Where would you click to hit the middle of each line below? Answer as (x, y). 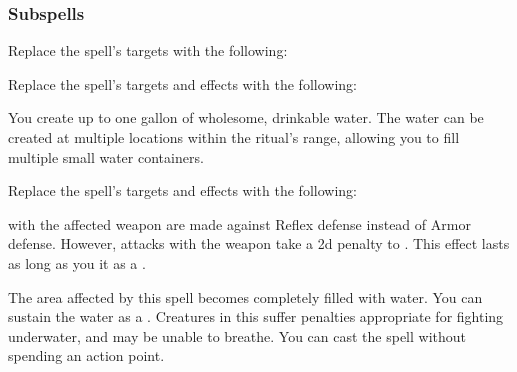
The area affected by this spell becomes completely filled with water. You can (245, 296)
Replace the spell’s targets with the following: (148, 50)
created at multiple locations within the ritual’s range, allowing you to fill (234, 137)
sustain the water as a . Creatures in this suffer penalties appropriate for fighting (256, 316)
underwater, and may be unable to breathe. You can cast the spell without (237, 335)
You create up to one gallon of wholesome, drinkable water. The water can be (246, 117)
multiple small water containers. (106, 156)
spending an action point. (86, 355)
